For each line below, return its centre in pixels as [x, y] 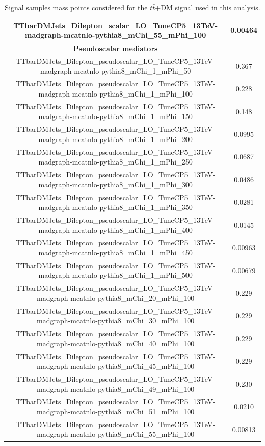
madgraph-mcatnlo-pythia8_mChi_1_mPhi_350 [115, 207]
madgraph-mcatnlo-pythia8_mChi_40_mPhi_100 [116, 343]
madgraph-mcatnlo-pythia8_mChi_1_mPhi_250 [115, 162]
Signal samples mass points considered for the [76, 7]
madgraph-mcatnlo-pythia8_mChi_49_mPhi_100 [116, 389]
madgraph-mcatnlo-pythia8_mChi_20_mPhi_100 [116, 298]
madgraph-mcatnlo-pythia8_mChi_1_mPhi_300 [115, 184]
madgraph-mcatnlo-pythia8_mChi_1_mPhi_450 [115, 252]
